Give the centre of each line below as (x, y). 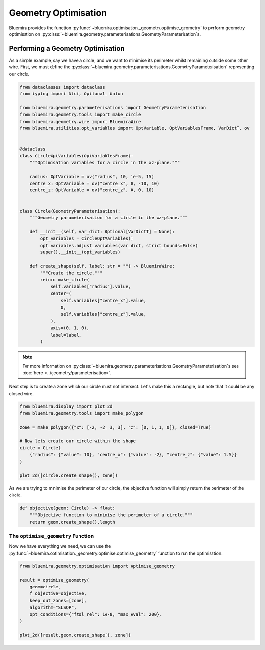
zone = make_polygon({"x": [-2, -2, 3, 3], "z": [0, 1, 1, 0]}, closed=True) (115, 427)
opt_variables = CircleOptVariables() (87, 238)
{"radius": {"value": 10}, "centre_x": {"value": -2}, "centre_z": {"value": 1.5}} (133, 455)
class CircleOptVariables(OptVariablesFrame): (76, 156)
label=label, (66, 335)
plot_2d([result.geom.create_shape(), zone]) (75, 635)
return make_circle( (65, 280)
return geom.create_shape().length (72, 522)
